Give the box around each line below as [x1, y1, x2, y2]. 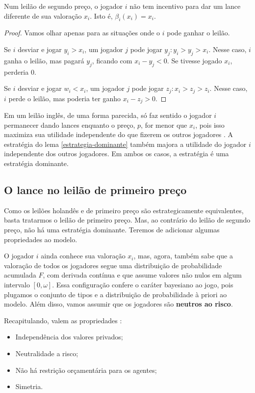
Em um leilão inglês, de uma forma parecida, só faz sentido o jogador [4, 110, 212, 120]
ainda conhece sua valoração [41, 251, 126, 261]
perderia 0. [4, 66, 36, 77]
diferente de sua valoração [4, 10, 82, 21]
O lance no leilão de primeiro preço [4, 182, 187, 197]
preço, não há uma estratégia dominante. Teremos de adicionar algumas [4, 225, 220, 235]
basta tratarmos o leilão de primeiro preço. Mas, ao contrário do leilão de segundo [4, 215, 251, 225]
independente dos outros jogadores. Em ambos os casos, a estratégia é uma [4, 148, 229, 159]
